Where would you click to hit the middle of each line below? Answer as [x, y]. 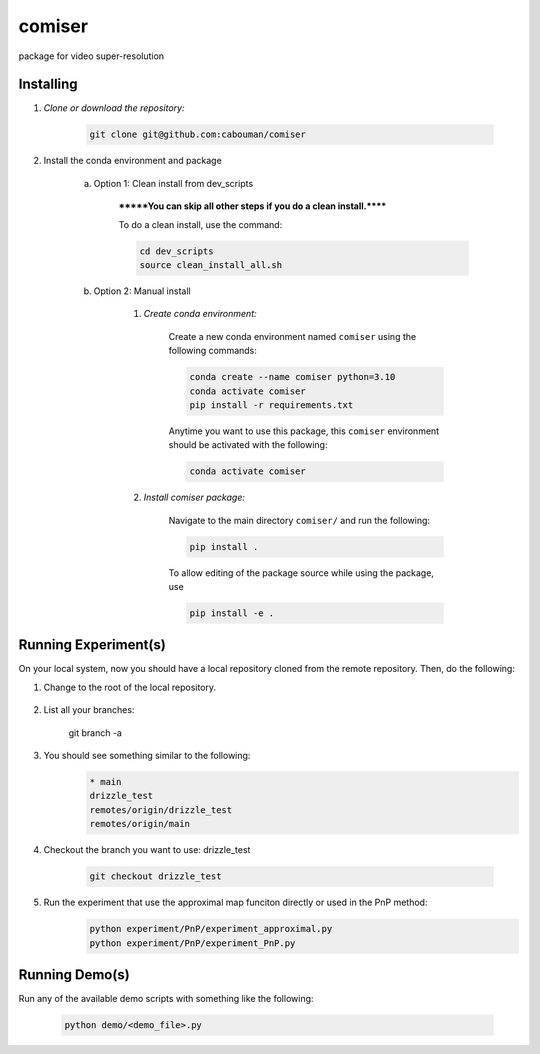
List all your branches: [89, 710]
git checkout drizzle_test [155, 876]
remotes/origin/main [139, 824]
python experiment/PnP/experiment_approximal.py [211, 929]
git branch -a [95, 732]
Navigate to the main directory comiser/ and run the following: [299, 520]
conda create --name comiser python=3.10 [292, 377]
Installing [48, 84]
